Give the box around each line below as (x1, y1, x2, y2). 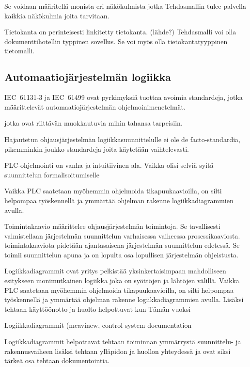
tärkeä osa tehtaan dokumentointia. (4, 355, 110, 366)
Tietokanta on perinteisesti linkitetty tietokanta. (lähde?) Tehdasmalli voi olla (4, 27, 236, 37)
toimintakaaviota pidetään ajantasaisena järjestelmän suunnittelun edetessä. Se (4, 240, 240, 250)
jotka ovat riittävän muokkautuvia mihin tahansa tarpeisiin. (4, 118, 183, 128)
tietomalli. (4, 46, 35, 56)
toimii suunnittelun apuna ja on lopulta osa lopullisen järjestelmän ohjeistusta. (4, 249, 238, 259)
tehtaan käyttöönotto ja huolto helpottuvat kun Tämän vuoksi (4, 303, 191, 314)
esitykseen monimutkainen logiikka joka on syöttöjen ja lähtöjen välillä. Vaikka (4, 275, 239, 286)
